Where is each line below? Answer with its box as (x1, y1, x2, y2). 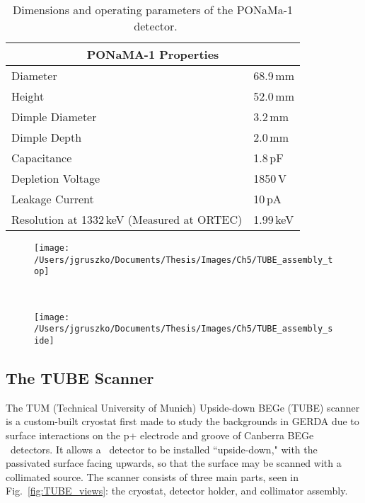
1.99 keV (253, 211, 294, 227)
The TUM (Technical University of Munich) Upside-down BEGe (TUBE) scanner (6, 400, 360, 414)
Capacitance (11, 149, 72, 166)
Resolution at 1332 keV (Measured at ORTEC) (11, 211, 243, 227)
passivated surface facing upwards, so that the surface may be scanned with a (6, 456, 342, 470)
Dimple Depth (11, 129, 82, 145)
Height (11, 88, 45, 104)
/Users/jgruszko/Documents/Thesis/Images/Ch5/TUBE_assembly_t (34, 254, 333, 265)
